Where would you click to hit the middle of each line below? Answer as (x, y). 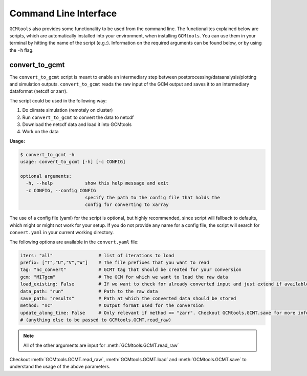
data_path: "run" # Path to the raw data (89, 291)
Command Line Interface (63, 13)
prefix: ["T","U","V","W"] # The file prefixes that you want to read (115, 263)
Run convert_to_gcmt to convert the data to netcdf (78, 117)
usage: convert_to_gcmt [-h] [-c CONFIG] (73, 162)
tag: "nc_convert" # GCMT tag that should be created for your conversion (131, 270)
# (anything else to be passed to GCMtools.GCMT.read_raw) (96, 320)
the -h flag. (21, 50)
